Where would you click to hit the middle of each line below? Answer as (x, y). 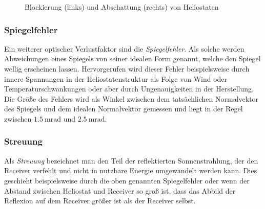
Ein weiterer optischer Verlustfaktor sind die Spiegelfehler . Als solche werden (124, 48)
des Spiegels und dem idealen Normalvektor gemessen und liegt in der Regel (124, 109)
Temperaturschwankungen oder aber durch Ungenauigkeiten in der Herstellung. (129, 89)
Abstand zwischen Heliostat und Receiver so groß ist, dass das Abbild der (120, 190)
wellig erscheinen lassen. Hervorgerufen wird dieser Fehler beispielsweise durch (127, 68)
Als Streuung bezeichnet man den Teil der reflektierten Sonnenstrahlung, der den (131, 160)
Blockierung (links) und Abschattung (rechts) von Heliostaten (122, 7)
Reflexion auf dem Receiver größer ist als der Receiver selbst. (100, 201)
